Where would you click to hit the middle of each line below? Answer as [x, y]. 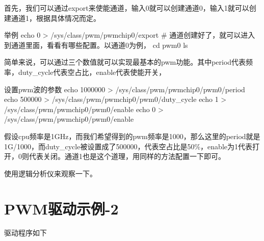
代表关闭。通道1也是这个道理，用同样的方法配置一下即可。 [127, 156]
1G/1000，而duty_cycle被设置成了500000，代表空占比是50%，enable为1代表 [128, 146]
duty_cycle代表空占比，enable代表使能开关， [92, 72]
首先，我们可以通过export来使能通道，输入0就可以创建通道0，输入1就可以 [127, 8]
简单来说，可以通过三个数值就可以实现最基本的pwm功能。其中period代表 [125, 62]
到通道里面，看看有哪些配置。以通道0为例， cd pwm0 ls [96, 45]
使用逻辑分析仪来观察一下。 [50, 173]
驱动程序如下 [25, 233]
